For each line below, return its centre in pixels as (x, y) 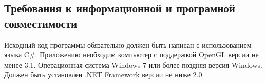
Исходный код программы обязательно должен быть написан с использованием (128, 44)
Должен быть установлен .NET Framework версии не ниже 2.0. (104, 75)
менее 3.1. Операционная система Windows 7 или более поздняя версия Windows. (133, 64)
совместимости (41, 23)
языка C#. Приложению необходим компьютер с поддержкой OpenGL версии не (131, 55)
